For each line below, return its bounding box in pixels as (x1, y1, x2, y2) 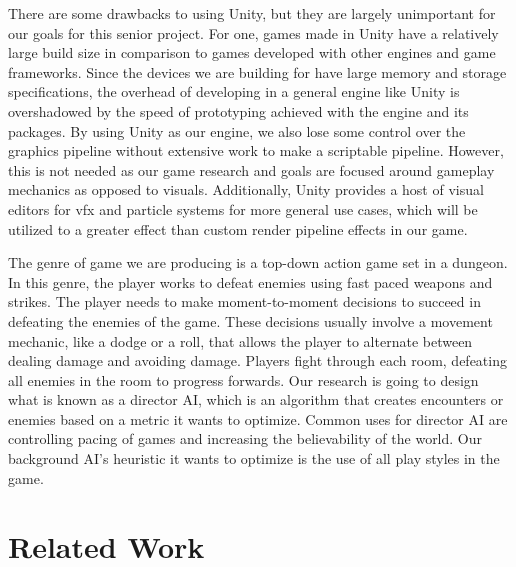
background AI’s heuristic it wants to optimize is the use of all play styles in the (8, 448, 500, 469)
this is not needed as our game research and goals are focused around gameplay (8, 159, 495, 180)
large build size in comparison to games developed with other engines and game (8, 42, 496, 63)
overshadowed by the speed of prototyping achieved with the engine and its (8, 100, 469, 121)
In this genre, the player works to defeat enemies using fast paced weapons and (8, 271, 493, 292)
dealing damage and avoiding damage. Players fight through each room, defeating (8, 350, 507, 371)
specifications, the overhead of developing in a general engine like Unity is (8, 81, 460, 102)
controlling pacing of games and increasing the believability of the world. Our (8, 428, 483, 449)
